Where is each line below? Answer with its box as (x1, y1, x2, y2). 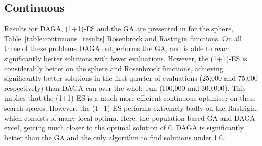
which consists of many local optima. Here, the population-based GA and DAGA (4, 112, 255, 123)
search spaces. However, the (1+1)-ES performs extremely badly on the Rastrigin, (4, 102, 258, 113)
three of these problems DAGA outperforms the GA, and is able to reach (4, 43, 231, 54)
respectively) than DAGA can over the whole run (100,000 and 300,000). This (4, 82, 246, 93)
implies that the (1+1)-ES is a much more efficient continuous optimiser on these (4, 92, 256, 103)
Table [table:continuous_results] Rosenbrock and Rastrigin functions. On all (4, 33, 242, 43)
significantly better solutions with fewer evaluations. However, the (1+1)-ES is (4, 53, 247, 63)
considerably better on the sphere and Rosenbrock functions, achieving (4, 63, 223, 73)
